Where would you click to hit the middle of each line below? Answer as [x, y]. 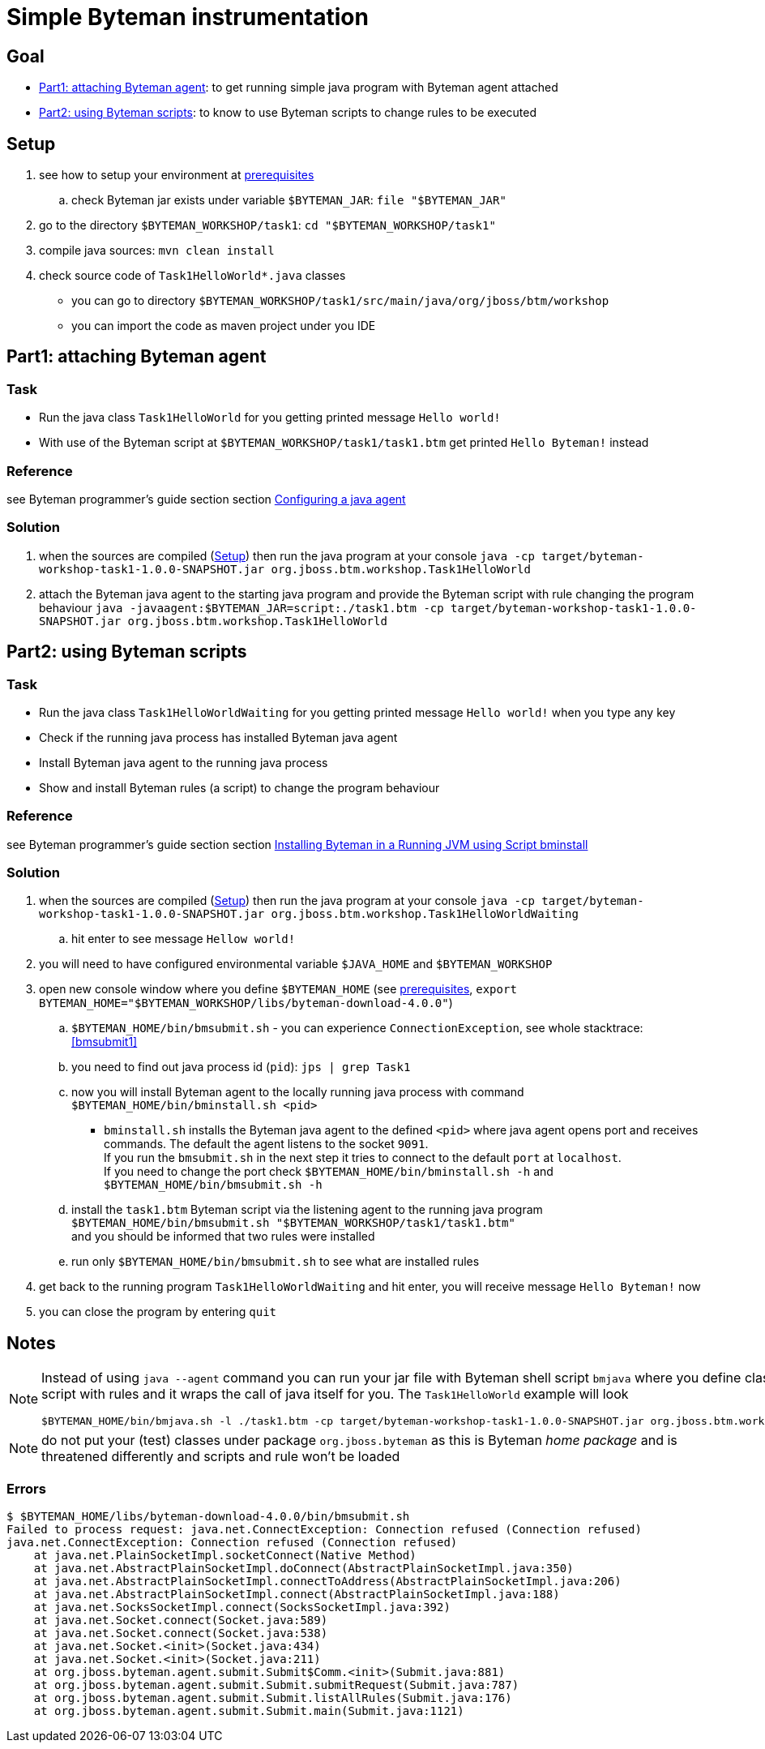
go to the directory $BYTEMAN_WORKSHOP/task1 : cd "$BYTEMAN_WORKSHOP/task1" [267, 225]
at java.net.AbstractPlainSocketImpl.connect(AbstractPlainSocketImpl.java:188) [297, 1595]
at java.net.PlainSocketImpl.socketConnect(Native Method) [225, 1556]
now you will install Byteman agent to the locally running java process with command [298, 1092]
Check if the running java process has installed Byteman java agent [218, 737]
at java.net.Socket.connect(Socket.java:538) [181, 1633]
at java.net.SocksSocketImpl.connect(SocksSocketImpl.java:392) [242, 1608]
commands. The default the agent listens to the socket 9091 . [266, 1144]
